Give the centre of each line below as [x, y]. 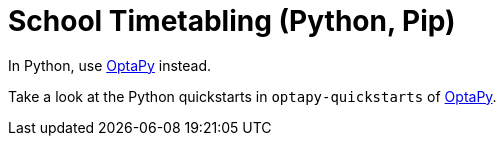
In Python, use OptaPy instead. [110, 65]
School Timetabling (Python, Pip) [232, 21]
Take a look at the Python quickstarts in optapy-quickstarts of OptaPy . [252, 96]
